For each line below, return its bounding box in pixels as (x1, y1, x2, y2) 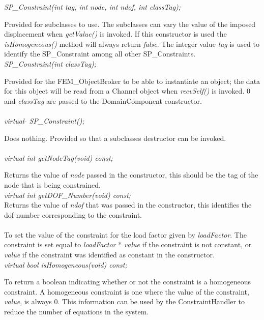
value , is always (4, 296, 52, 307)
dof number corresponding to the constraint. (4, 209, 142, 220)
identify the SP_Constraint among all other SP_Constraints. (4, 48, 196, 59)
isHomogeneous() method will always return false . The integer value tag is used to (4, 38, 259, 49)
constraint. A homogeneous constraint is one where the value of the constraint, (4, 286, 249, 297)
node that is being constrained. (4, 179, 101, 190)
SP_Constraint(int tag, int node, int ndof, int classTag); (4, 2, 181, 12)
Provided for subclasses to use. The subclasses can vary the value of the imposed (4, 18, 256, 29)
